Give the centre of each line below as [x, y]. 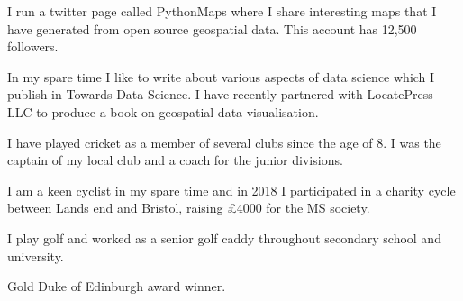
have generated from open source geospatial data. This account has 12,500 [212, 28]
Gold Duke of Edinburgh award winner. [117, 286]
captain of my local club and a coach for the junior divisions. [175, 160]
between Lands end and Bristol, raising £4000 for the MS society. [189, 208]
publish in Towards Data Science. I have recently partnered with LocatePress [220, 94]
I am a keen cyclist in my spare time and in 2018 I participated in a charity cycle [231, 190]
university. [36, 255]
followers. [33, 46]
